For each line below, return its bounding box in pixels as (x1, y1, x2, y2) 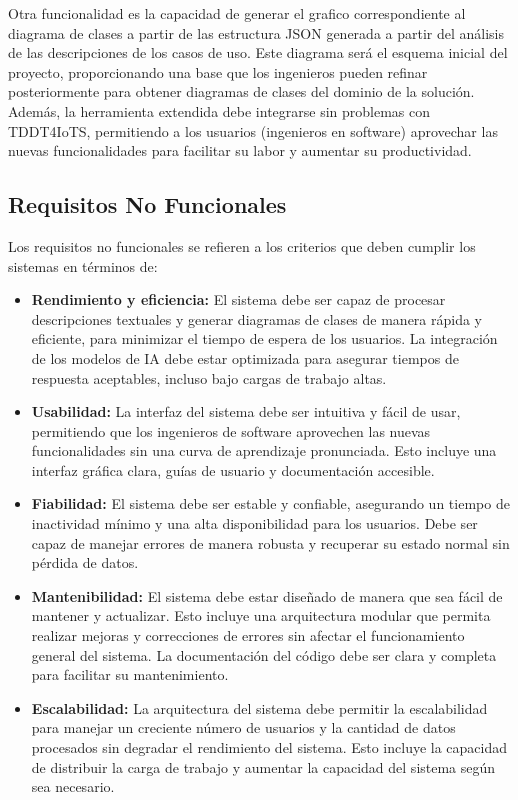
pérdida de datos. (31, 552, 139, 573)
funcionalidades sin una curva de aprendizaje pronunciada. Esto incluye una (31, 440, 497, 461)
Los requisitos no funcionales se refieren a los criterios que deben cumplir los (8, 235, 476, 256)
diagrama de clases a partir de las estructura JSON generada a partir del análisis (8, 22, 505, 43)
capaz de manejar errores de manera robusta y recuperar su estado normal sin (31, 532, 510, 553)
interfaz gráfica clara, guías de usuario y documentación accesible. (31, 459, 435, 480)
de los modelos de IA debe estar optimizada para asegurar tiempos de (31, 347, 459, 368)
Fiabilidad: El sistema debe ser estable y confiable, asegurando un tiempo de (31, 493, 510, 514)
